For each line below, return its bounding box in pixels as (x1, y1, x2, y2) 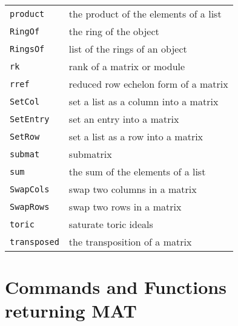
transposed (10, 236, 59, 247)
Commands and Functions (5, 275, 226, 299)
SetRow (10, 131, 40, 142)
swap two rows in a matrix (68, 200, 182, 214)
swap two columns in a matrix (68, 182, 197, 196)
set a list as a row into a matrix (68, 129, 203, 143)
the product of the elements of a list (68, 7, 222, 21)
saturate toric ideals (68, 217, 153, 231)
